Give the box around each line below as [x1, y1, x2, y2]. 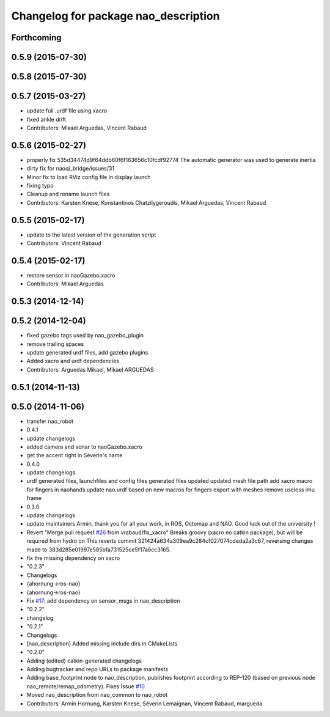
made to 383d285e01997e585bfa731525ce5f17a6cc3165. [26, 546, 171, 553]
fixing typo [26, 182, 54, 189]
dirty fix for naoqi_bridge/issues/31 [26, 165, 115, 172]
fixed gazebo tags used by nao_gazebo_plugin [26, 332, 144, 339]
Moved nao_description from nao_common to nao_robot [26, 691, 168, 699]
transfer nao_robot [26, 417, 73, 425]
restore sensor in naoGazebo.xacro [26, 271, 116, 279]
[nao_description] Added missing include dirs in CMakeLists [26, 639, 178, 647]
